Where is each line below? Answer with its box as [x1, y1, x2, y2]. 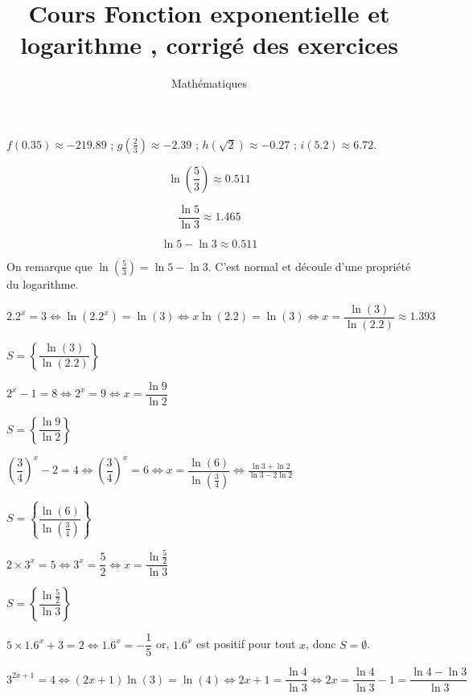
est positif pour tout [195, 635, 296, 652]
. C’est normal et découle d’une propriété [208, 257, 411, 274]
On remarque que [6, 257, 93, 274]
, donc [306, 635, 336, 652]
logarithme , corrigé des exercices [20, 28, 398, 61]
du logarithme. [6, 275, 79, 292]
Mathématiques [171, 75, 248, 92]
